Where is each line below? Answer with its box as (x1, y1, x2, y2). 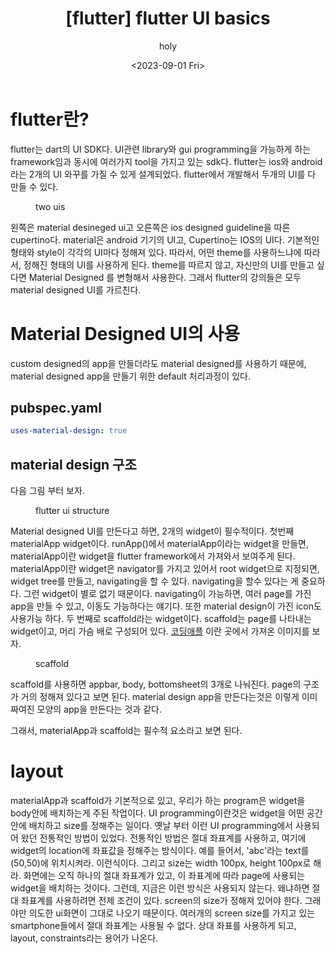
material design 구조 (10, 456, 137, 473)
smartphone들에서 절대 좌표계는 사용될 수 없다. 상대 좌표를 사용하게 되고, (10, 920, 297, 932)
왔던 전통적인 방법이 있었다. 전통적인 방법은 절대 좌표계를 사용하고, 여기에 (20, 832, 307, 844)
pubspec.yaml (10, 400, 102, 417)
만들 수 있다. (10, 180, 59, 192)
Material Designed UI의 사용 (10, 322, 241, 345)
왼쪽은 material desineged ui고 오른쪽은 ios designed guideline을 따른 (10, 221, 291, 233)
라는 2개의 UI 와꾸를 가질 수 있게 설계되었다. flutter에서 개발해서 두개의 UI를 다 (10, 168, 317, 180)
